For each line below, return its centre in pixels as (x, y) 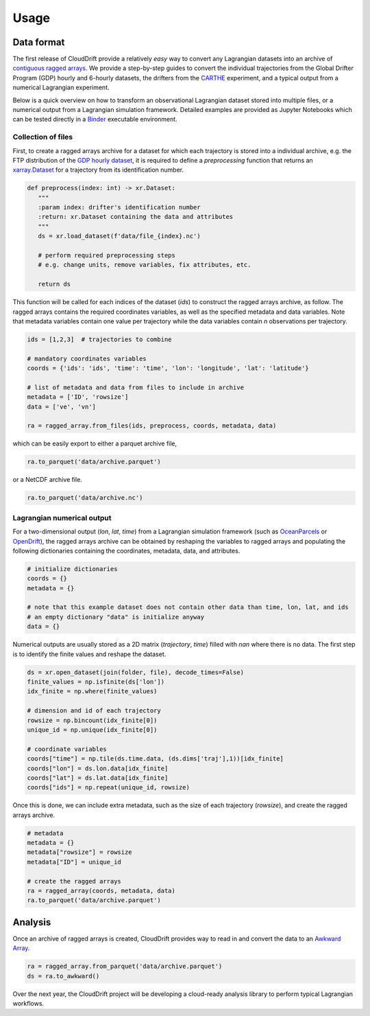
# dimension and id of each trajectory (94, 711)
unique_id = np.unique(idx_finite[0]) (92, 730)
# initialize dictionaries (72, 569)
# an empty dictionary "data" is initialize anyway (116, 617)
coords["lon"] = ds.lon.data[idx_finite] (98, 768)
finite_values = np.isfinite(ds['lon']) (96, 682)
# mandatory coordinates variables (87, 358)
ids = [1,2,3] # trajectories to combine (99, 339)
